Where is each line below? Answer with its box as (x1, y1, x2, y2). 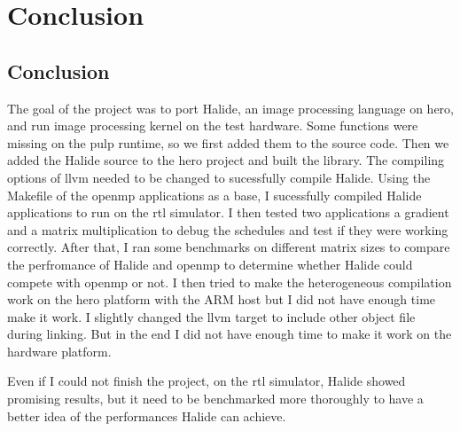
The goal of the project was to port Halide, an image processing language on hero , (7, 98, 455, 117)
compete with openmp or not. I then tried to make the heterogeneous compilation (7, 272, 452, 291)
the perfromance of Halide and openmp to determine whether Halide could (7, 255, 413, 273)
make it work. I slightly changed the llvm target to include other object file (7, 307, 416, 325)
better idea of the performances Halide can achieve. (7, 406, 286, 425)
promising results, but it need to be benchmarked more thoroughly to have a (7, 389, 424, 408)
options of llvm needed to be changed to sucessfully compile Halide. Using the (7, 168, 431, 186)
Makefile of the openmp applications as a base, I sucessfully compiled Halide (7, 185, 422, 204)
